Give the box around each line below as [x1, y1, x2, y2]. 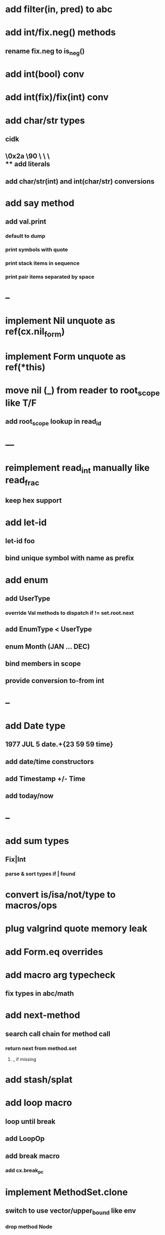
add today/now [5, 792, 54, 800]
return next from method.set [5, 1045, 77, 1052]
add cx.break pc [5, 1167, 44, 1175]
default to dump [5, 233, 46, 240]
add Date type [5, 720, 66, 732]
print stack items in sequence [5, 260, 80, 267]
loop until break [5, 1117, 56, 1126]
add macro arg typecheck [5, 969, 115, 981]
